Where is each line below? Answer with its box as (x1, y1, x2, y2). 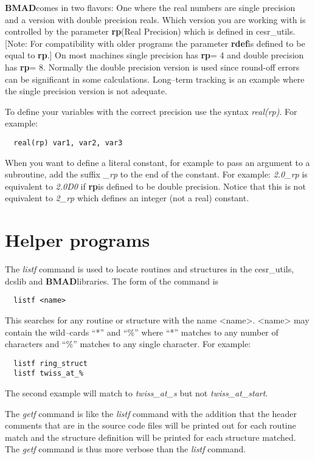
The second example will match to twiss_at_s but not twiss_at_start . (5, 387, 268, 399)
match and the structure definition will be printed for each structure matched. (5, 430, 296, 443)
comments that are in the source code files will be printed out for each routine (5, 419, 296, 432)
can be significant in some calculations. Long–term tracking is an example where (5, 72, 305, 85)
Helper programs (5, 227, 150, 252)
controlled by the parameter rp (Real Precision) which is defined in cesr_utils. (5, 25, 296, 38)
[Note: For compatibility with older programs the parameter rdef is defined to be (5, 36, 305, 49)
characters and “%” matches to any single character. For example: (5, 337, 251, 350)
